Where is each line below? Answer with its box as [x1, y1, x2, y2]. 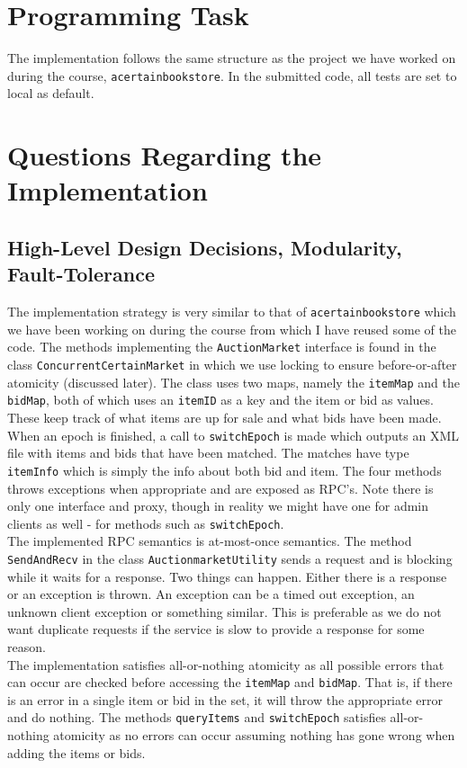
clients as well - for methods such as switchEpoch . [7, 513, 284, 532]
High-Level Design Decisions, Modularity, [7, 233, 402, 261]
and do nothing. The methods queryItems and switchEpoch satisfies [7, 708, 386, 727]
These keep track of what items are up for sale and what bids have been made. [7, 408, 442, 426]
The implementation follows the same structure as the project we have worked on [7, 49, 456, 67]
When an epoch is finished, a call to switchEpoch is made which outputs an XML [7, 425, 459, 444]
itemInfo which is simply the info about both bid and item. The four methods [7, 460, 442, 479]
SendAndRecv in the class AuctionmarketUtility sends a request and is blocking [7, 549, 453, 567]
